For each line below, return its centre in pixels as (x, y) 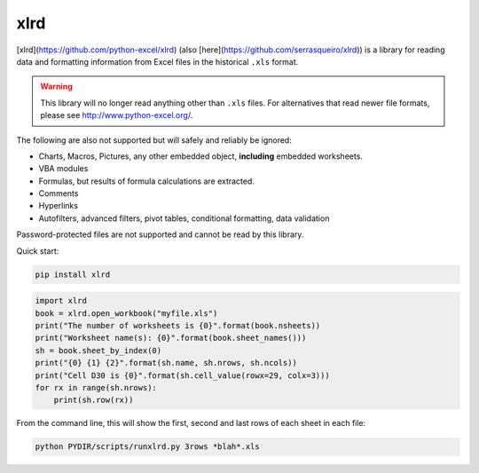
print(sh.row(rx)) (94, 400)
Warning (56, 87)
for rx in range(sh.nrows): (96, 387)
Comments (59, 193)
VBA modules (63, 169)
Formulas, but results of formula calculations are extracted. (146, 181)
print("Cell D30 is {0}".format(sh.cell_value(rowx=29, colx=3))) (182, 375)
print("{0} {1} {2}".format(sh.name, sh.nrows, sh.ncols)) (166, 363)
